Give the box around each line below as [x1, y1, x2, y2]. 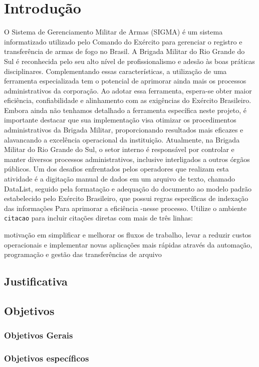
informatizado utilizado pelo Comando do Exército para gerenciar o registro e [4, 36, 242, 46]
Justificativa [4, 273, 68, 289]
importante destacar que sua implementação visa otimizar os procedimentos [4, 114, 236, 125]
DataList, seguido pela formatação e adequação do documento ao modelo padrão [4, 183, 252, 193]
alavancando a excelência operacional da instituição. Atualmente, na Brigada [4, 134, 240, 144]
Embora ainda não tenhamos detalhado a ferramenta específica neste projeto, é [4, 104, 246, 115]
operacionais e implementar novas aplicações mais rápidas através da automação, [4, 239, 252, 249]
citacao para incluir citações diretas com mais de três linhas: [4, 212, 193, 223]
